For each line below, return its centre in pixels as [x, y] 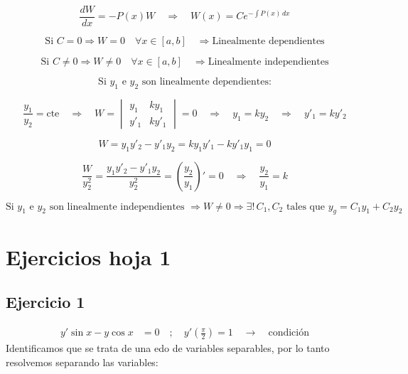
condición [289, 333]
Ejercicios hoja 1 [88, 256]
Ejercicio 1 [45, 302]
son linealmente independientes [117, 207]
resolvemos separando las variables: [82, 362]
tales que [306, 207]
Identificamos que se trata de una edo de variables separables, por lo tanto [168, 348]
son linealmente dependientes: [206, 82]
